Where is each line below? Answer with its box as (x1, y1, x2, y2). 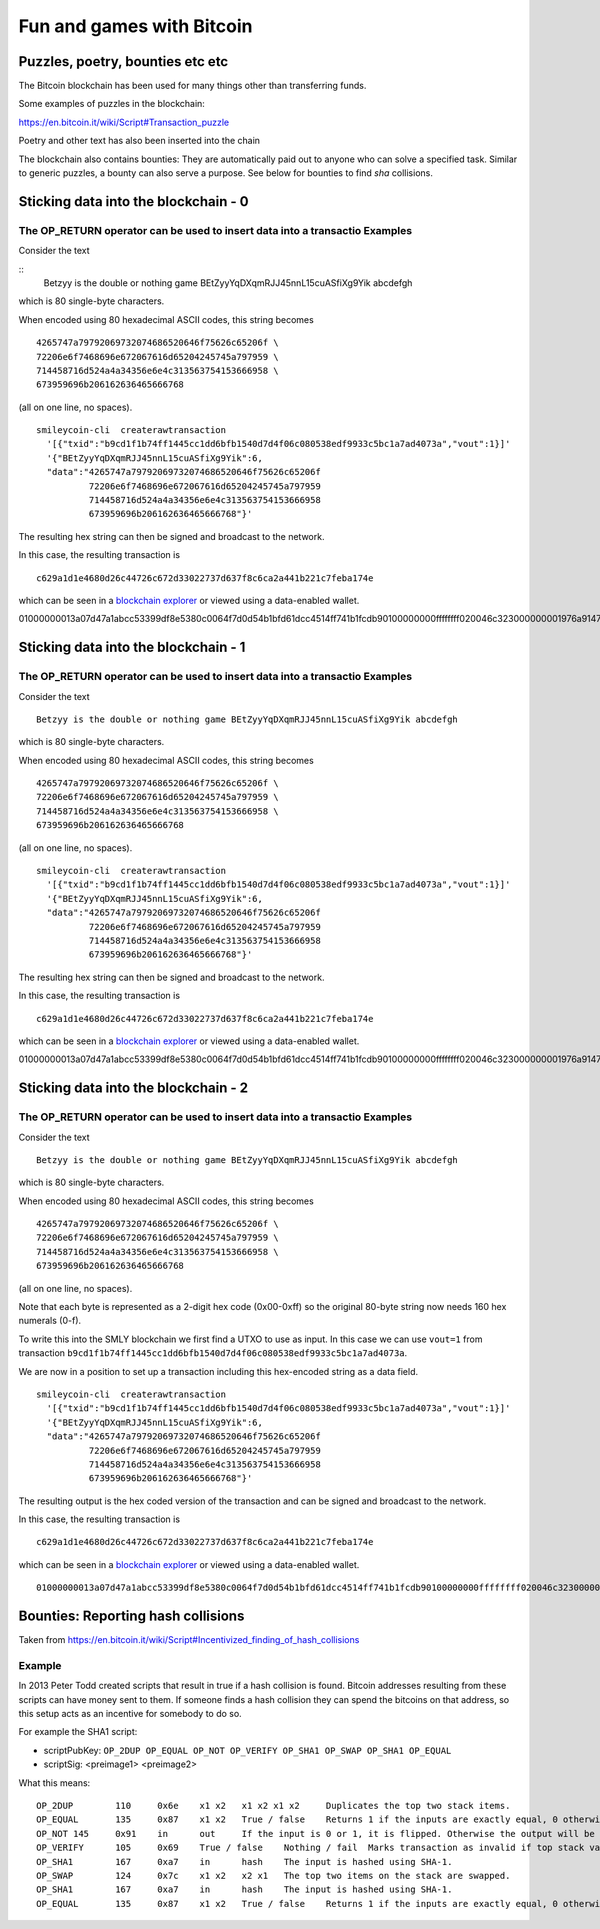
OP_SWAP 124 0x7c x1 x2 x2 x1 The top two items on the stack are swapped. (36, 1870, 511, 1881)
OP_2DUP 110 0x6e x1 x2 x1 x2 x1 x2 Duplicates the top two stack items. (36, 1800, 511, 1812)
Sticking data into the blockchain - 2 (18, 1080, 249, 1097)
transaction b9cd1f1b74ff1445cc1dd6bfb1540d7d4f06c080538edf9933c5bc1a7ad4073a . (18, 1347, 408, 1359)
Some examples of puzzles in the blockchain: (18, 98, 205, 110)
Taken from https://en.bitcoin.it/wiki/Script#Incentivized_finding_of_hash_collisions (18, 1634, 360, 1646)
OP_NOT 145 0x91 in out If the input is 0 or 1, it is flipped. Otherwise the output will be (36, 1828, 595, 1839)
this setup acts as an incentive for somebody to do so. (18, 1708, 242, 1720)
